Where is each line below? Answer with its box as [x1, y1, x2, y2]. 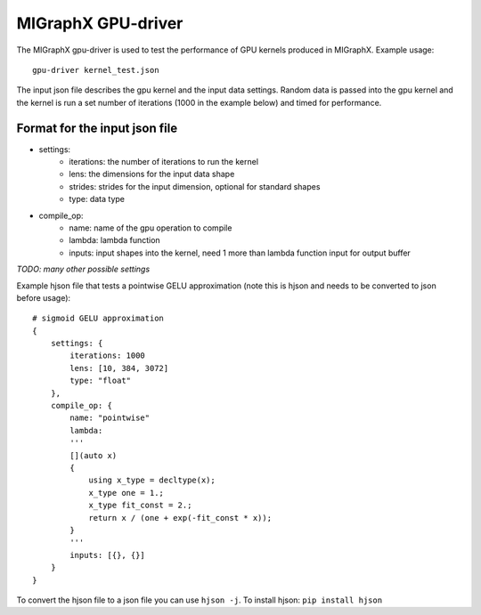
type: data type [69, 194, 125, 205]
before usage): [16, 292, 71, 303]
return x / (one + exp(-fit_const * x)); [88, 513, 272, 522]
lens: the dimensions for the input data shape [69, 169, 235, 180]
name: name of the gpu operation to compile [69, 223, 232, 233]
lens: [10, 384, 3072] [69, 363, 169, 373]
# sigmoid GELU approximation [32, 313, 165, 324]
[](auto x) [69, 450, 118, 460]
